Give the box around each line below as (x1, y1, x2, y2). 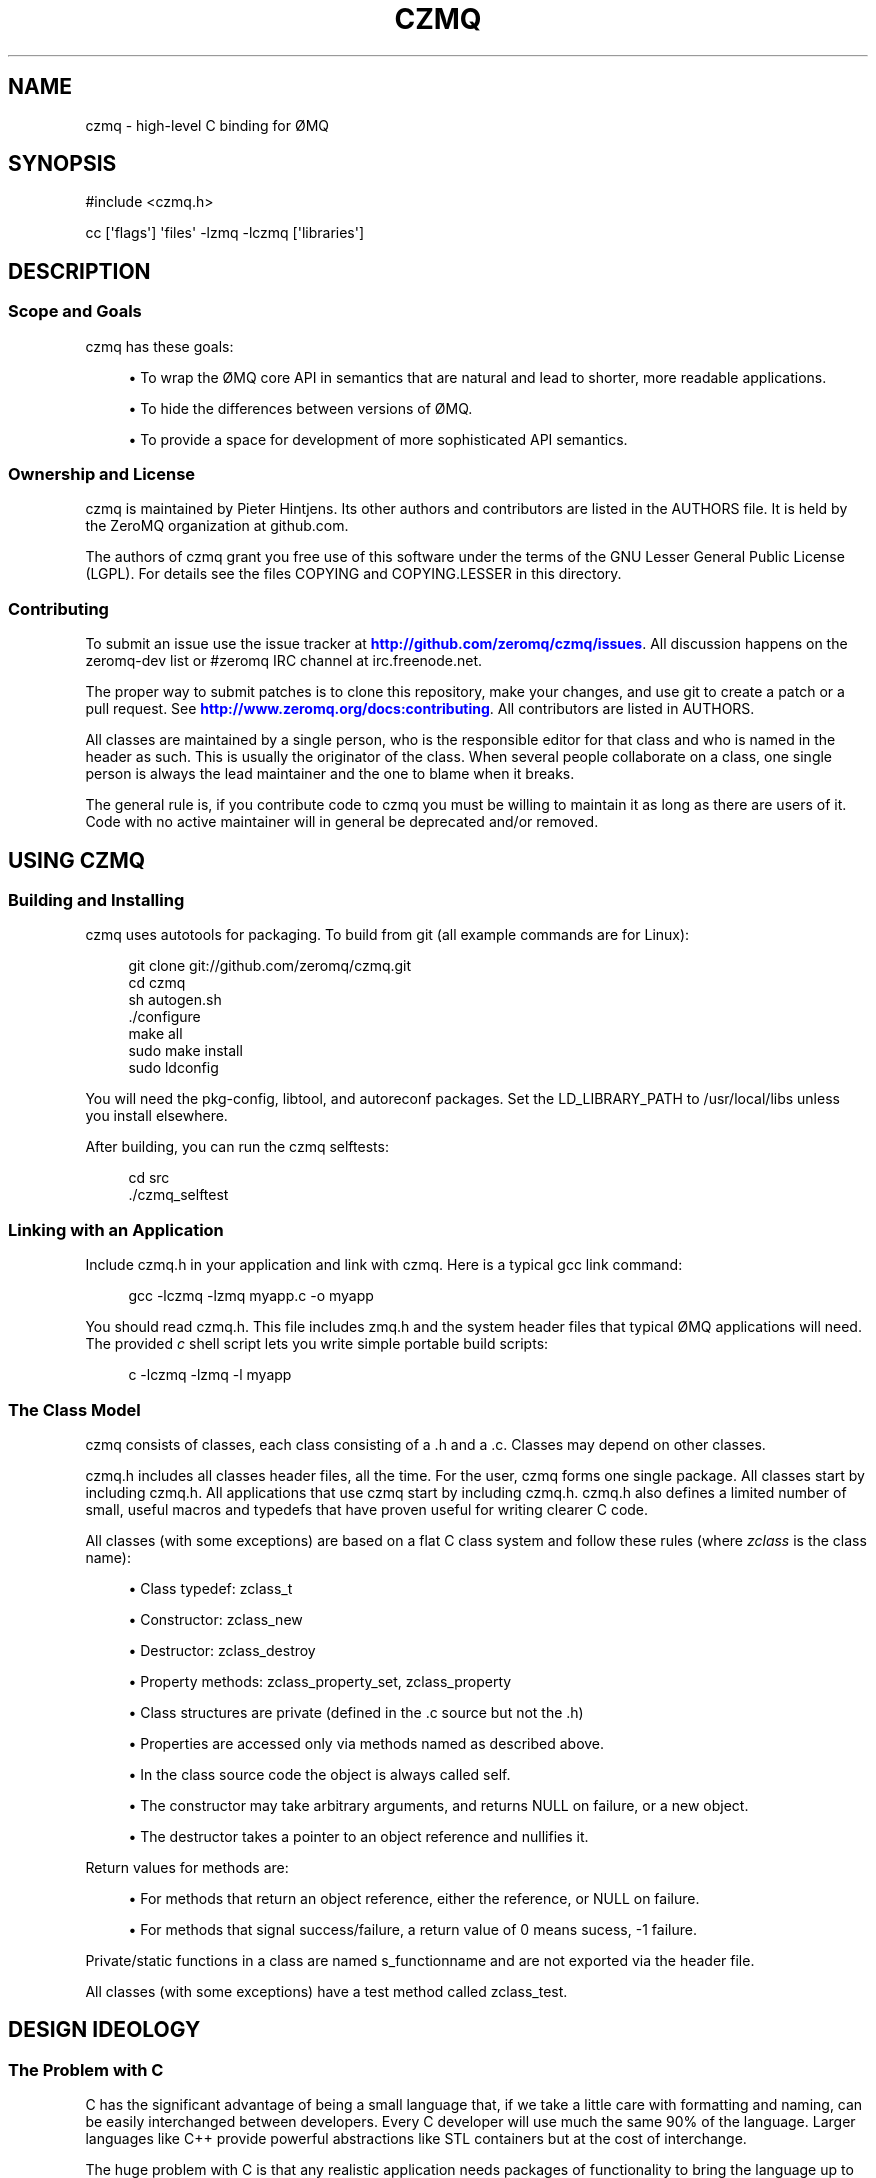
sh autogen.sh (128, 991, 222, 1009)
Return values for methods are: (85, 1858, 289, 1876)
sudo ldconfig (128, 1059, 219, 1077)
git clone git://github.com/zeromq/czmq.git (128, 957, 412, 975)
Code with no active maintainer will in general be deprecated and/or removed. (85, 813, 599, 831)
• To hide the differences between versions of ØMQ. (128, 399, 473, 417)
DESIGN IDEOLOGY (8, 2017, 201, 2043)
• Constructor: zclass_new (128, 1610, 303, 1628)
